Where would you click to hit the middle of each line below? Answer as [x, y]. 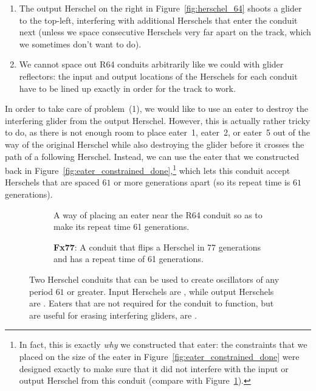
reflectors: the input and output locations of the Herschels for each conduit [158, 76]
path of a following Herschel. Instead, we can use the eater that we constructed [152, 156]
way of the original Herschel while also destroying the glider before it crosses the [155, 144]
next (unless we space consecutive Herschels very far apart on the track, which [165, 32]
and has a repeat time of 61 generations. [129, 259]
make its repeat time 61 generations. [122, 227]
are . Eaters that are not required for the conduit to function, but [152, 303]
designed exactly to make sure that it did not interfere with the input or [154, 368]
